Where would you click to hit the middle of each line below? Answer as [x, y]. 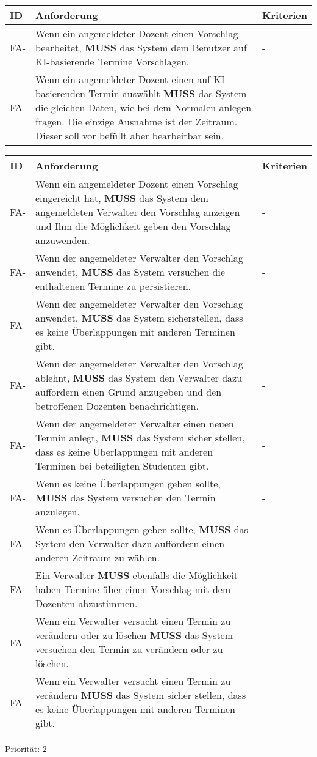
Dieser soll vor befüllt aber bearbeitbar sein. [130, 135]
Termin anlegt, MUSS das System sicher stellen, [140, 438]
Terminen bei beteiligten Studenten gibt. [122, 466]
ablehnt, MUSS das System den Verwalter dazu [139, 378]
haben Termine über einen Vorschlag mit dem [133, 589]
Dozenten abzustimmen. [87, 603]
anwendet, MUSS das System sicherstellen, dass [139, 318]
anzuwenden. [62, 240]
